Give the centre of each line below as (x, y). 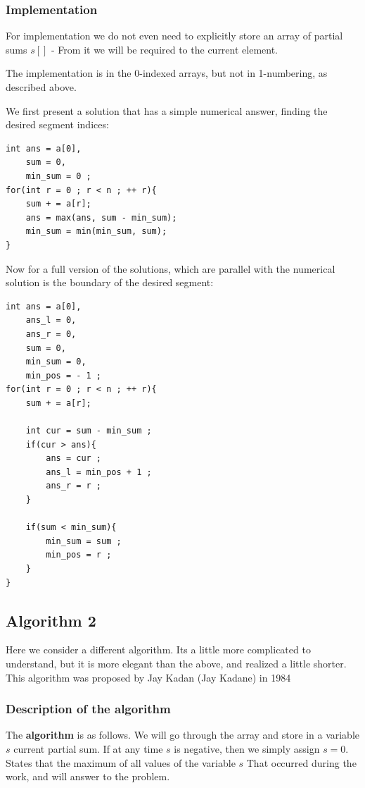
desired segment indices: (57, 124)
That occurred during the (301, 762)
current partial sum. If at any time (88, 748)
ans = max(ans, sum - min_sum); (101, 217)
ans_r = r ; (74, 486)
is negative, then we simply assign (247, 748)
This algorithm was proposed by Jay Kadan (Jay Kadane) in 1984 (148, 677)
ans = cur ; (74, 458)
